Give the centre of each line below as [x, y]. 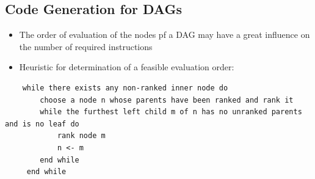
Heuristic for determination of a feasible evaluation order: [127, 67]
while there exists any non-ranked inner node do [125, 88]
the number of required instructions [86, 46]
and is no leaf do [42, 124]
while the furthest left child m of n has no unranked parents [171, 112]
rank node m [81, 136]
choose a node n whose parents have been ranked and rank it [167, 100]
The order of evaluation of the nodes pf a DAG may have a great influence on [165, 35]
